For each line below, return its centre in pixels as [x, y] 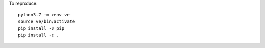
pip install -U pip [41, 28]
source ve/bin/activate [46, 21]
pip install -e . [39, 35]
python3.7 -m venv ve [44, 15]
